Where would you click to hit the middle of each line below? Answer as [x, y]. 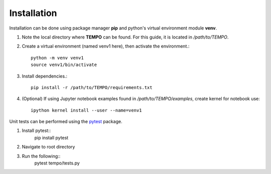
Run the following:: [41, 156]
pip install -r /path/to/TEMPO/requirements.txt [92, 87]
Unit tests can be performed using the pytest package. [66, 121]
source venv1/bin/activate [64, 65]
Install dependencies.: [45, 76]
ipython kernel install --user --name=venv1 [87, 110]
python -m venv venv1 [57, 58]
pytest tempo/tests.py [57, 163]
